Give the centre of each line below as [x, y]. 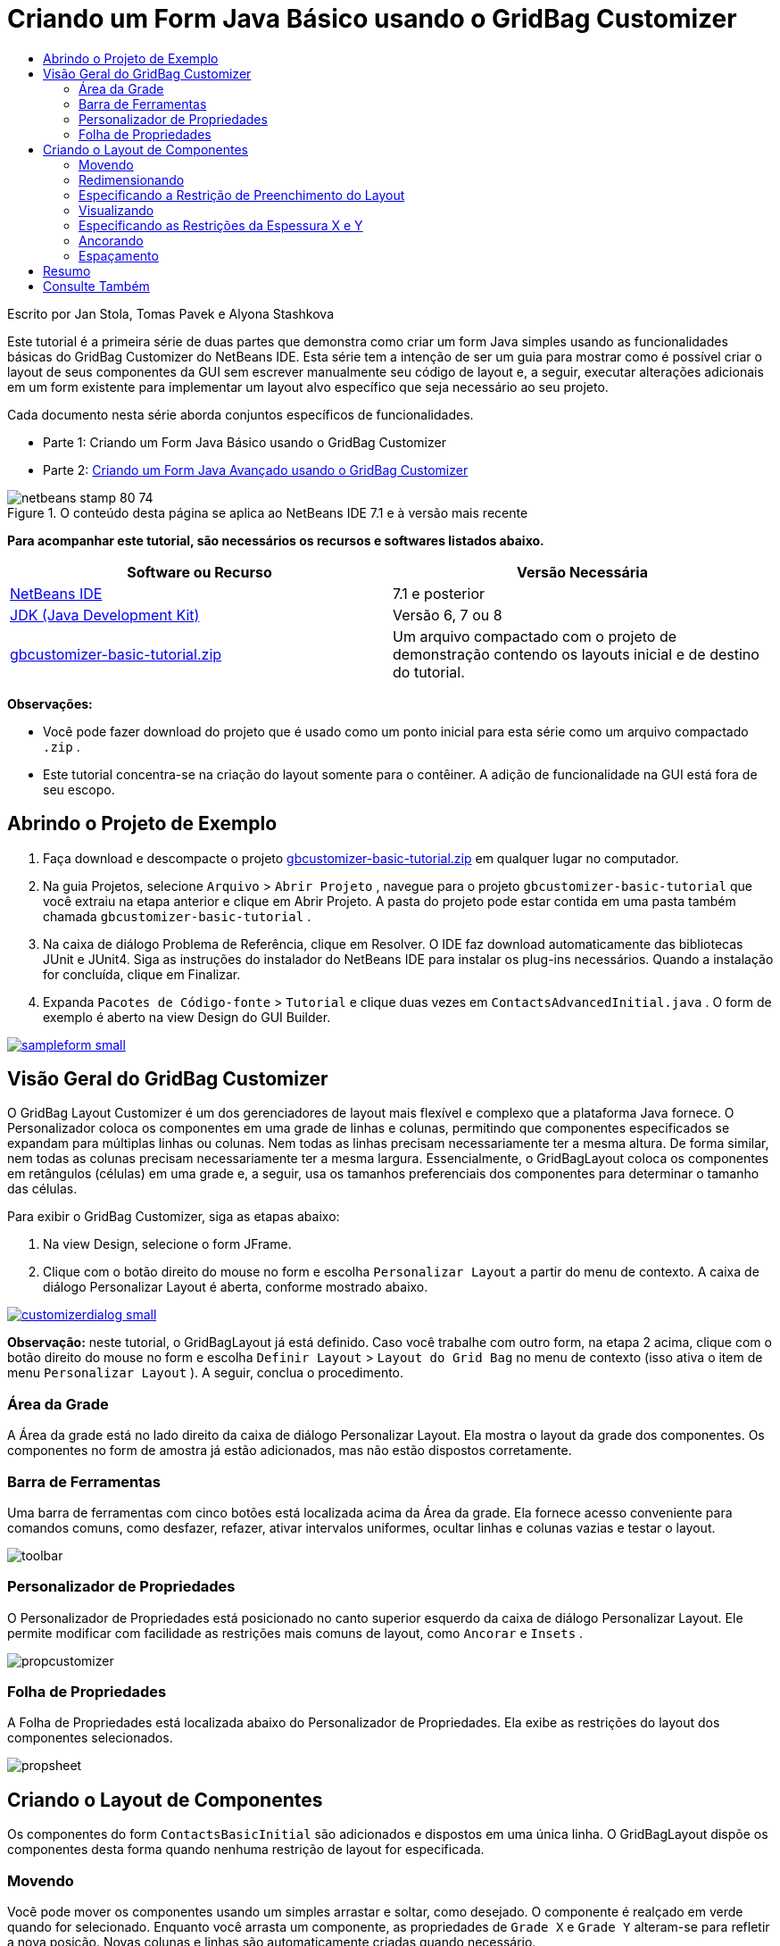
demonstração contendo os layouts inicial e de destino [576, 654]
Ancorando [111, 240]
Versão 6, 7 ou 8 [448, 615]
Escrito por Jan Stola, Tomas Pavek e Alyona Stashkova [171, 313]
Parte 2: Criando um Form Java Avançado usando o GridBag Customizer [256, 470]
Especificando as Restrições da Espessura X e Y [221, 225]
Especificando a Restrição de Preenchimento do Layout [242, 195]
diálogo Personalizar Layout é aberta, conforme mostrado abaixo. [236, 1287]
